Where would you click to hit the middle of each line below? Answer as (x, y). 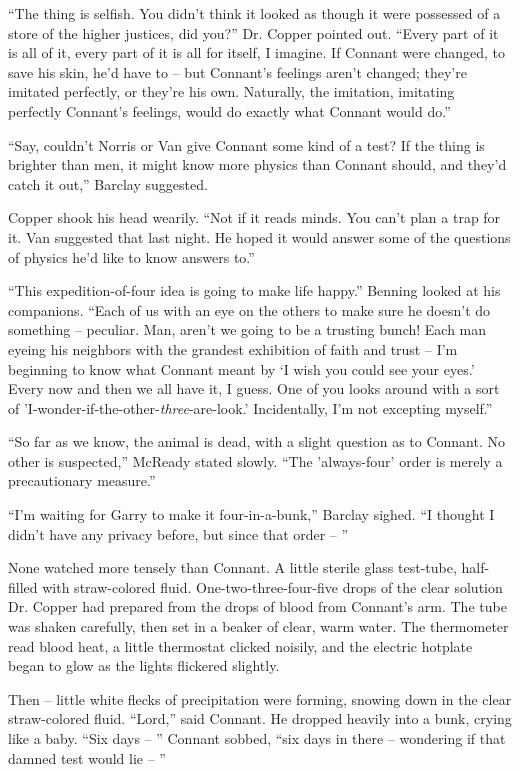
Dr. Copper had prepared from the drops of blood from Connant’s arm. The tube (257, 606)
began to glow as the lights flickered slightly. (144, 665)
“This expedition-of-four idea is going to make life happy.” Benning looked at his (254, 290)
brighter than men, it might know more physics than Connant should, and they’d (257, 164)
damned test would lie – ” (87, 757)
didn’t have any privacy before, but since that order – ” (178, 533)
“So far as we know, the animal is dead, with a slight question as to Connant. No (257, 441)
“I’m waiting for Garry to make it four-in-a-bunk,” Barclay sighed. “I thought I (251, 514)
